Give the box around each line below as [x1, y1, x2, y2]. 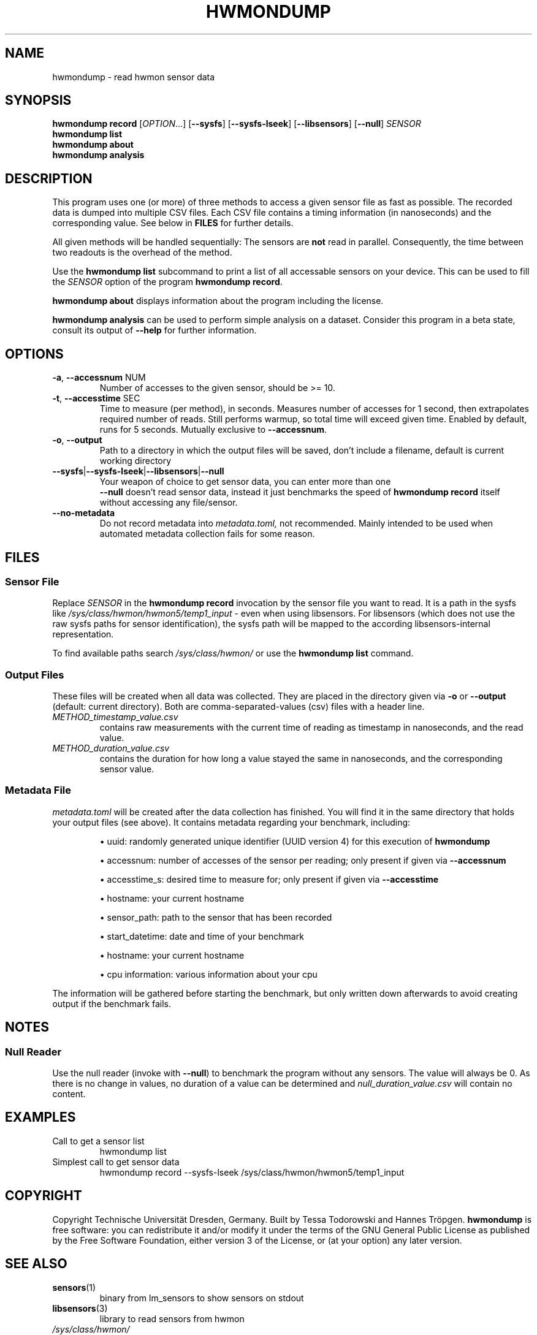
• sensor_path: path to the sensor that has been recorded [99, 911, 332, 922]
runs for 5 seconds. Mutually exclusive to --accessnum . [99, 424, 327, 435]
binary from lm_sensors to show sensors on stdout [99, 1292, 304, 1303]
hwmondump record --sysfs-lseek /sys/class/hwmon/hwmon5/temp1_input [99, 1166, 405, 1177]
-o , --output [52, 435, 102, 446]
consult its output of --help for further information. [52, 325, 257, 336]
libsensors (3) [52, 1303, 108, 1314]
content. [52, 1089, 86, 1100]
